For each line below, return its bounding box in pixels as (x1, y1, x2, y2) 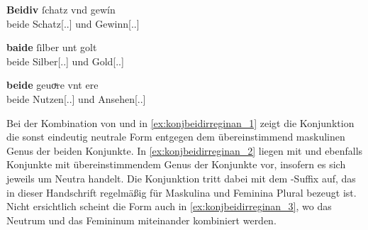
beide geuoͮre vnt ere (6, 77, 99, 92)
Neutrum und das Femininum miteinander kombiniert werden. (6, 212, 277, 227)
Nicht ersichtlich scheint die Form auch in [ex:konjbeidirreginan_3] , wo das (6, 199, 332, 214)
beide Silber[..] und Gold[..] (6, 53, 124, 68)
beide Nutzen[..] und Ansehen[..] (6, 91, 146, 106)
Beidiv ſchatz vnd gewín (6, 2, 116, 16)
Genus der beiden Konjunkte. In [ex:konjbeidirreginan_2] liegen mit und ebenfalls (6, 143, 363, 158)
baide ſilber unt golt (6, 40, 97, 55)
